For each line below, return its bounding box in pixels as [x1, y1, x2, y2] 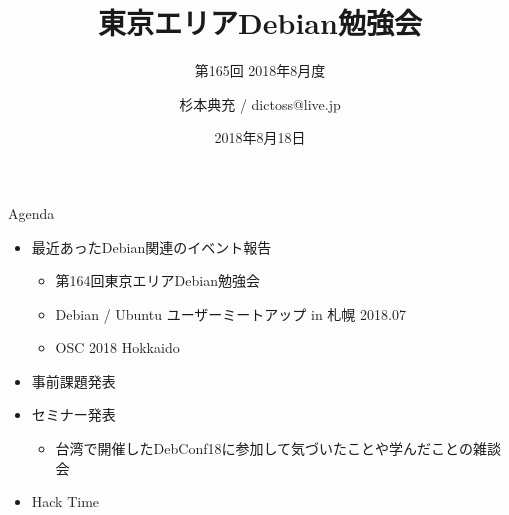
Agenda [8, 202, 55, 223]
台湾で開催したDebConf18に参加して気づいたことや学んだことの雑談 [55, 438, 501, 459]
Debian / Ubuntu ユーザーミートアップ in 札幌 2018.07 [55, 303, 406, 324]
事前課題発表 [31, 370, 116, 391]
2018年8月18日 [214, 127, 306, 148]
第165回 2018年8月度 [194, 60, 326, 81]
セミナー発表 [31, 404, 116, 425]
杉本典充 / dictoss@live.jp [179, 93, 341, 114]
